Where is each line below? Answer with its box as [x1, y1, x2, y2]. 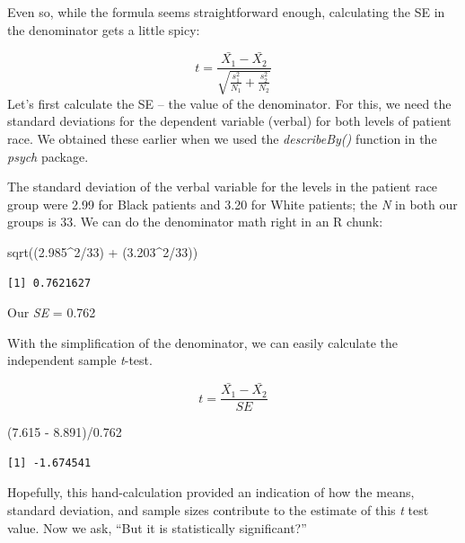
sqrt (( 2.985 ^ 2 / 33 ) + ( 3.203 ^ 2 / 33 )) [7, 243, 198, 262]
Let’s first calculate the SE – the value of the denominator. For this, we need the [7, 93, 452, 112]
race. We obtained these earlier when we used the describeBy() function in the [7, 129, 437, 148]
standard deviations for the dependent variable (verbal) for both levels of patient [7, 111, 452, 130]
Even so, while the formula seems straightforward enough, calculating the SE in [7, 3, 445, 21]
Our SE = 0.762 [7, 303, 96, 322]
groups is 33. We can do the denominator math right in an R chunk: [7, 212, 383, 231]
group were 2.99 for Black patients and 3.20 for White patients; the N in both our [7, 194, 458, 213]
